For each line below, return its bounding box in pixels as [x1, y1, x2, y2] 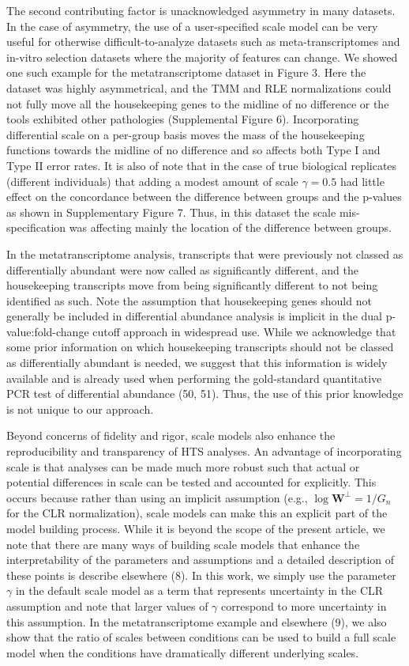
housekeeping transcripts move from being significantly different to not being [6, 277, 378, 293]
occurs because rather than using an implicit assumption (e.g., [6, 489, 308, 505]
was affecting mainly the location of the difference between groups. [69, 219, 392, 236]
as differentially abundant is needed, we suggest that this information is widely [6, 354, 388, 371]
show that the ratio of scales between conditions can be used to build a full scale [6, 629, 396, 645]
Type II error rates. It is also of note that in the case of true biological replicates [6, 157, 397, 173]
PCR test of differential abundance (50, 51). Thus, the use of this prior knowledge [6, 385, 403, 402]
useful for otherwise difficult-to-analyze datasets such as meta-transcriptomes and [6, 33, 400, 50]
